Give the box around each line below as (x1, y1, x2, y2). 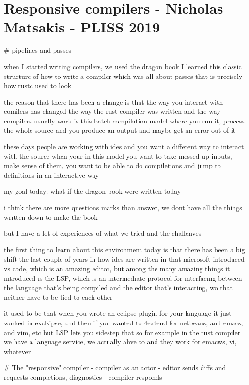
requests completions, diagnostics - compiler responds (4, 371, 162, 382)
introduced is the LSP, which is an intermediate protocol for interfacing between (4, 273, 242, 283)
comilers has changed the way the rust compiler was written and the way (4, 106, 220, 116)
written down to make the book (4, 212, 98, 222)
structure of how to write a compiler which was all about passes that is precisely (4, 71, 243, 81)
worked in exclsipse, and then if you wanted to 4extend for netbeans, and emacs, (4, 317, 243, 327)
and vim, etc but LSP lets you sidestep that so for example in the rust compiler (4, 327, 241, 337)
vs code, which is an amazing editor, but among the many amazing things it (4, 263, 230, 273)
